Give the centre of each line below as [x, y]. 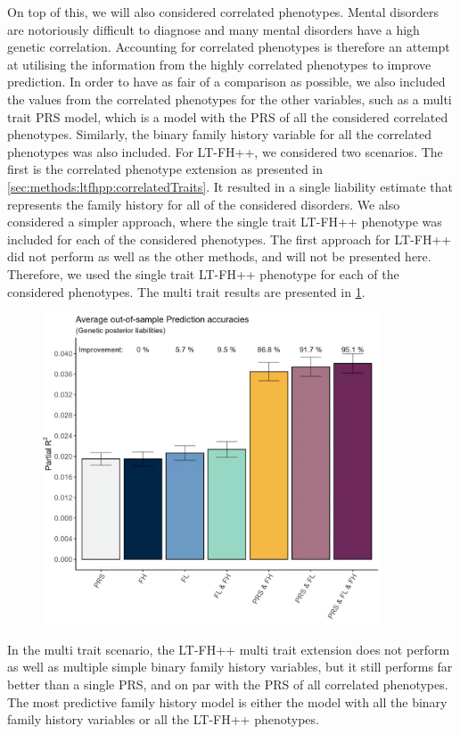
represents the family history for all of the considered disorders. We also [204, 204]
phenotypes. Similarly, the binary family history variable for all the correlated [220, 134]
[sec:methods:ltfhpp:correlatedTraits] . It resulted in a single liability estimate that [230, 186]
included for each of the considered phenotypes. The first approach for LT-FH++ [230, 239]
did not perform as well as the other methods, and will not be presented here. [219, 256]
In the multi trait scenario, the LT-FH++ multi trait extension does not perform [229, 649]
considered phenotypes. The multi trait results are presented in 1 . [186, 291]
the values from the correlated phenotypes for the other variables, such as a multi [230, 99]
